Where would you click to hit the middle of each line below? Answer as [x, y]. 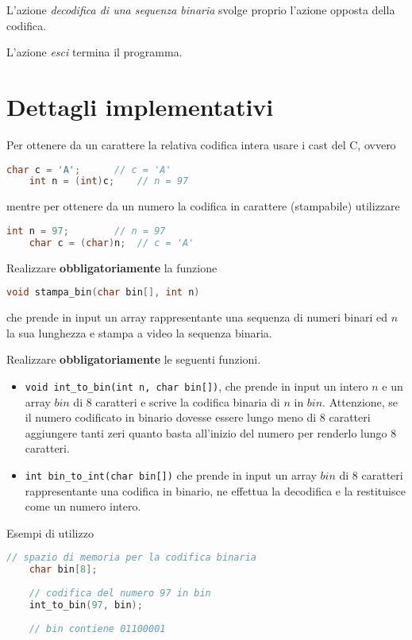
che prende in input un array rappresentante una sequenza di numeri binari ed [197, 317]
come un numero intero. [83, 506]
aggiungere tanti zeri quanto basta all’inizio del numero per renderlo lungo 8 [211, 432]
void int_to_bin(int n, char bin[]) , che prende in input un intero [196, 386]
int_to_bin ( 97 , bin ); [86, 605]
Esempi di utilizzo [50, 532]
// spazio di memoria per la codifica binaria [131, 558]
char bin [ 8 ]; [63, 570]
